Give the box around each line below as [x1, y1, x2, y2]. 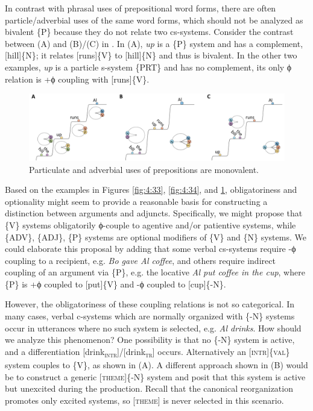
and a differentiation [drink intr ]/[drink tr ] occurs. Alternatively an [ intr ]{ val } [5, 345, 290, 359]
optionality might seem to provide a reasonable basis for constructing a [5, 195, 268, 207]
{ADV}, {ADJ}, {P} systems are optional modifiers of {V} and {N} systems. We [5, 230, 306, 243]
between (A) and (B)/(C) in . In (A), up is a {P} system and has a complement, [5, 37, 303, 49]
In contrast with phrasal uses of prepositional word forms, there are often [5, 2, 276, 14]
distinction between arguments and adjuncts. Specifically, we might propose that [5, 207, 303, 219]
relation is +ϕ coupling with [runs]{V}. [5, 72, 150, 85]
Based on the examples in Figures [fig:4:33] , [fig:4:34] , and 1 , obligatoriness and [5, 183, 297, 196]
